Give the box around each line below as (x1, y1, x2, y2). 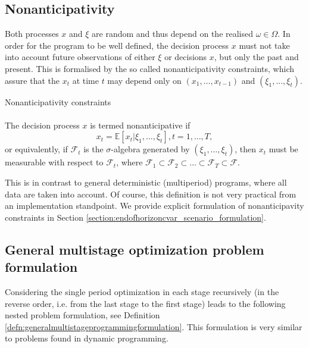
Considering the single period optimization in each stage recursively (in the (5, 285, 279, 297)
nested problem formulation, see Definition (5, 309, 160, 321)
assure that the (5, 74, 60, 86)
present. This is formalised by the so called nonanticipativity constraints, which (5, 62, 294, 74)
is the (83, 143, 104, 155)
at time (72, 74, 99, 86)
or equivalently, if (5, 143, 68, 155)
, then (235, 143, 257, 155)
